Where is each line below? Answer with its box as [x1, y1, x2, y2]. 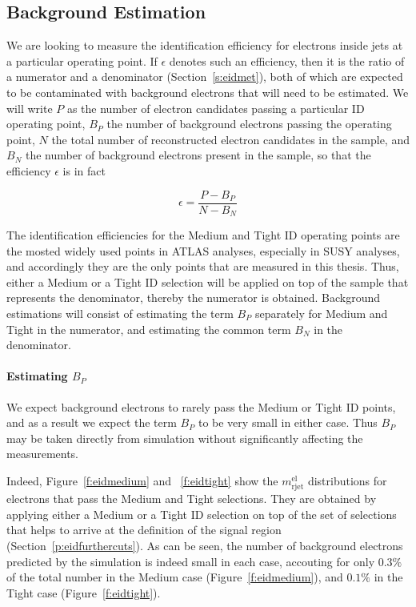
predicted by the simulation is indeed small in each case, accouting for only [6, 553, 375, 569]
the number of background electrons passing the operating [106, 115, 392, 132]
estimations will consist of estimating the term [6, 305, 234, 322]
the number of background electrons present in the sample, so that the [25, 147, 371, 163]
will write [6, 99, 53, 116]
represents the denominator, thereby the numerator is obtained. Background [6, 289, 380, 306]
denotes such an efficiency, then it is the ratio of [169, 52, 405, 69]
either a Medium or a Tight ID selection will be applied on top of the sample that [6, 273, 409, 290]
